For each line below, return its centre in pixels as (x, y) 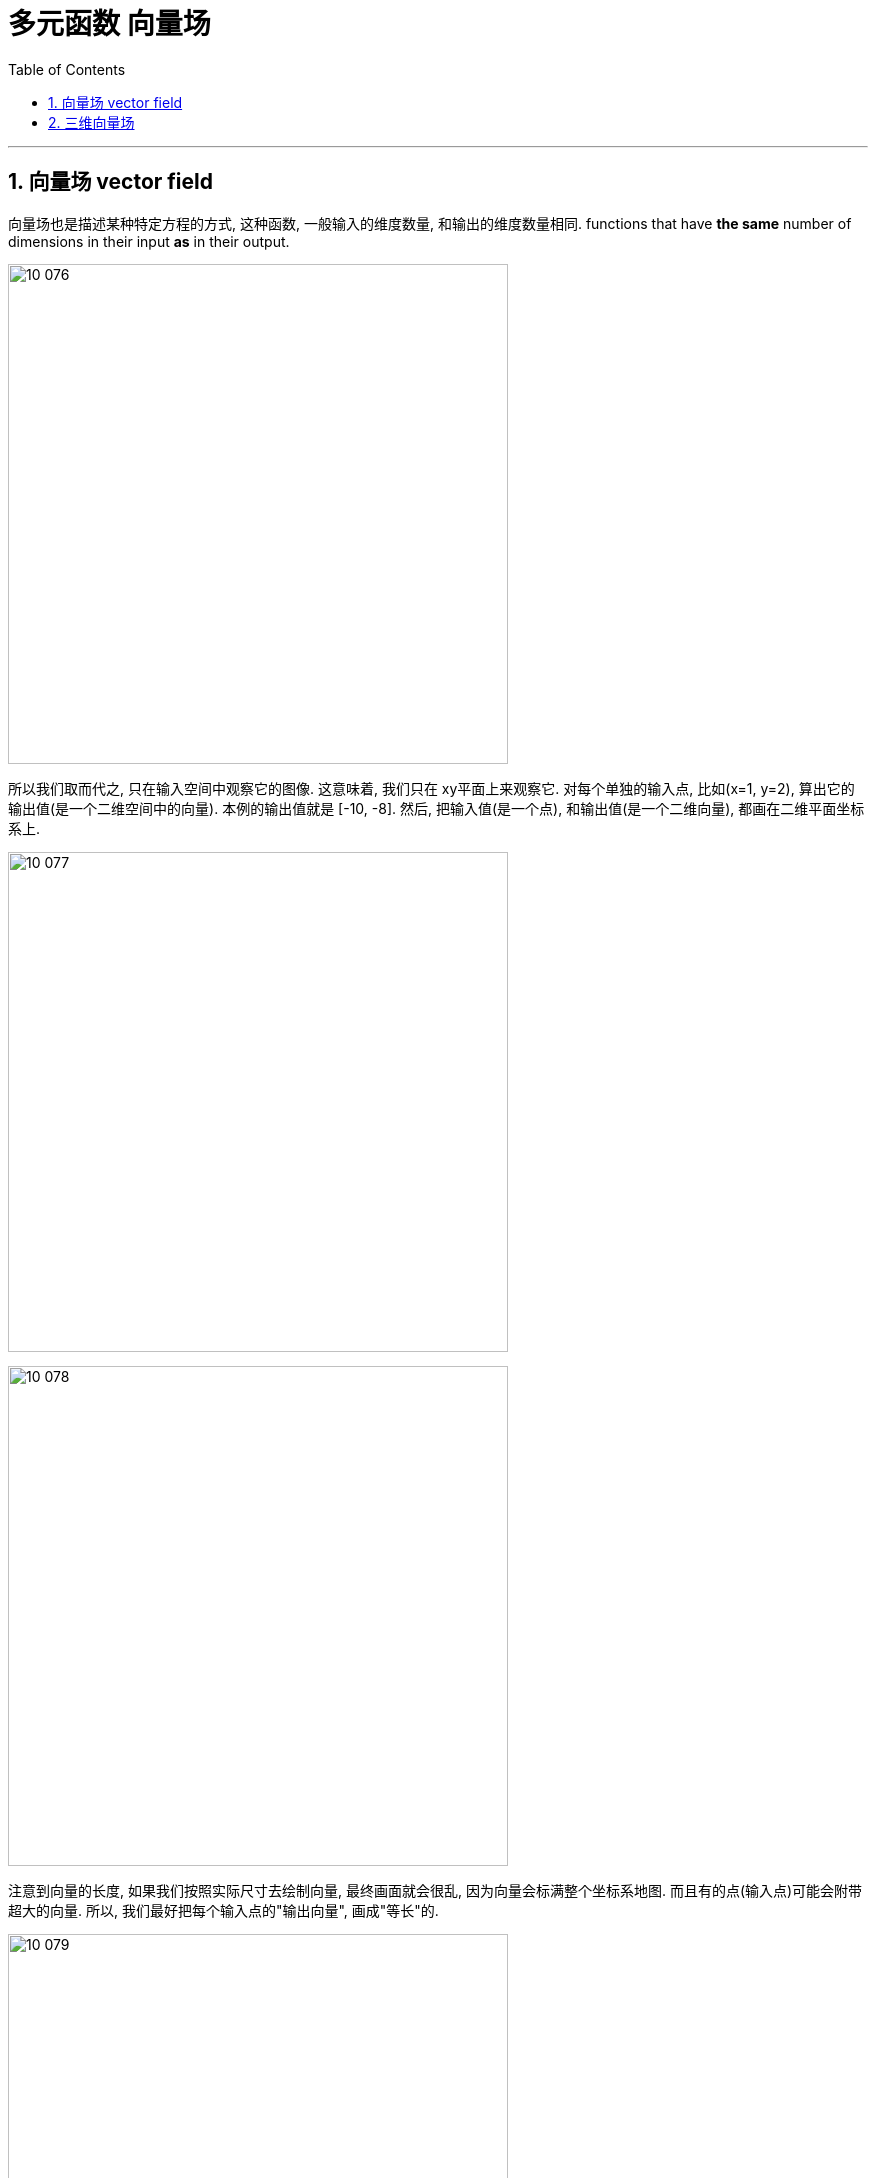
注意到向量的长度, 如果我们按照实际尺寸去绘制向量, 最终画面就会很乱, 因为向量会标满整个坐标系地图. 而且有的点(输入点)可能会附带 (435, 1890)
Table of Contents (67, 69)
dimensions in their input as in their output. (149, 241)
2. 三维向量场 (91, 122)
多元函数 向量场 (109, 24)
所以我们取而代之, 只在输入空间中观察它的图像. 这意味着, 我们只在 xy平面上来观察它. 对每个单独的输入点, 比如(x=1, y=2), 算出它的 (431, 788)
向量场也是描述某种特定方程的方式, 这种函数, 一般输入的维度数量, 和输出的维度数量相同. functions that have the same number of (430, 223)
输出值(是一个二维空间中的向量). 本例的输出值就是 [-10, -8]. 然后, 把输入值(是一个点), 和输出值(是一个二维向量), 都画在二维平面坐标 (436, 808)
